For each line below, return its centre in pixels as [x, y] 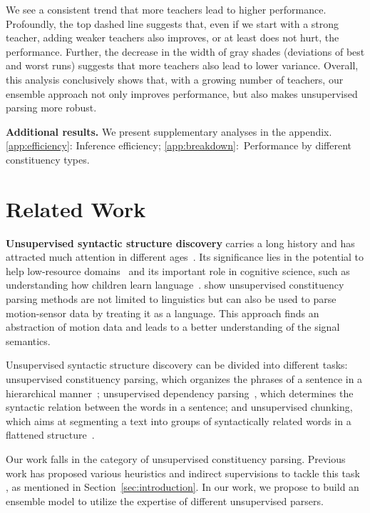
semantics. [28, 340]
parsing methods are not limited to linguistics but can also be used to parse [171, 299]
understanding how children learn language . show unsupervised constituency [175, 285]
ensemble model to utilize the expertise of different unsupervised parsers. [165, 500]
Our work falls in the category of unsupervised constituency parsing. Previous [176, 458]
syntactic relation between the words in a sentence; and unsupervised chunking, [179, 407]
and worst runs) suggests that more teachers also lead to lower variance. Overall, [182, 65]
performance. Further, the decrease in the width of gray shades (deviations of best [185, 51]
